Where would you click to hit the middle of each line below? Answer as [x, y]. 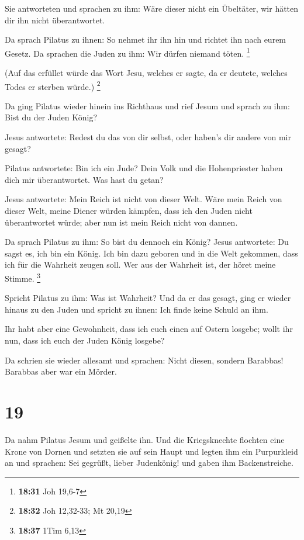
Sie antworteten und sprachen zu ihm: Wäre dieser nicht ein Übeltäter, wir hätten [152, 8]
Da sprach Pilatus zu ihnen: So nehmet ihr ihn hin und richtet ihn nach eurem [146, 39]
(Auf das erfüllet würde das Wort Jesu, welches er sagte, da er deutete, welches [146, 73]
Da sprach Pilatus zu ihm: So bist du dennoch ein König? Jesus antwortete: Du [147, 242]
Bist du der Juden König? [51, 117]
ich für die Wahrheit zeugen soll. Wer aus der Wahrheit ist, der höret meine [140, 264]
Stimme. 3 [23, 277]
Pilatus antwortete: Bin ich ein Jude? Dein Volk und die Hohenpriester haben [144, 168]
